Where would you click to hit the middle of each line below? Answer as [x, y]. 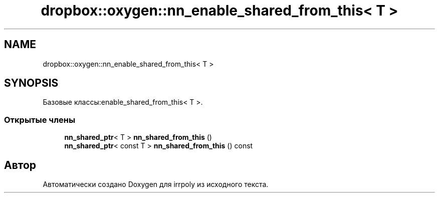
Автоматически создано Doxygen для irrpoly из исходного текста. [156, 184]
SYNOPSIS [31, 83]
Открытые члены [40, 120]
